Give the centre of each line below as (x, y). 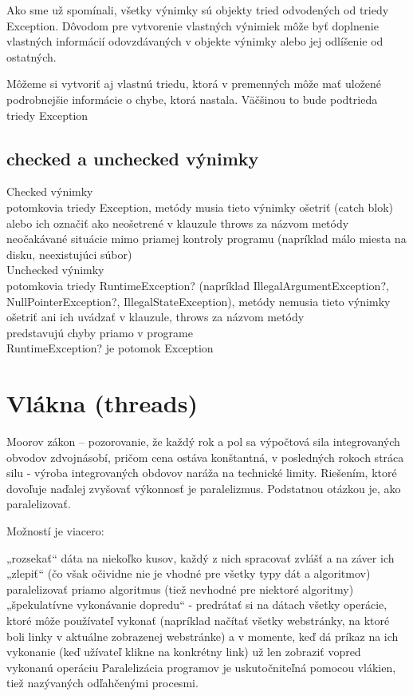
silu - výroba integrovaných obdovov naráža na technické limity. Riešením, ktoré (202, 473)
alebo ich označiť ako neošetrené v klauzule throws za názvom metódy (178, 223)
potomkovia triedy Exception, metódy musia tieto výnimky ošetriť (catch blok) (200, 207)
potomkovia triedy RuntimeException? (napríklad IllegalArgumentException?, (198, 285)
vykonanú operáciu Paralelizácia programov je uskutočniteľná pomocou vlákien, (201, 667)
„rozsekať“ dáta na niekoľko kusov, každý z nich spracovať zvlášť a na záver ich (201, 557)
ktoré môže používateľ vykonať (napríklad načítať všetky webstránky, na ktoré (198, 620)
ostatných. (31, 56)
